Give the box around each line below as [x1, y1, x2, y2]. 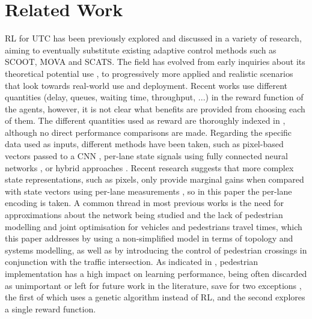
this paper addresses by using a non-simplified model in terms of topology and [5, 232, 293, 245]
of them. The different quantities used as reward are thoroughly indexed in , [5, 114, 286, 127]
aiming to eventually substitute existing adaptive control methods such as [5, 43, 277, 56]
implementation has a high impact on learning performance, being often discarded [5, 267, 307, 279]
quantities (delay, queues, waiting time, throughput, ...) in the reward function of [5, 91, 304, 103]
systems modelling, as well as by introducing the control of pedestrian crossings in [5, 243, 307, 256]
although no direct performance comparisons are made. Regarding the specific [5, 126, 292, 138]
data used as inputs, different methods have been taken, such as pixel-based [5, 138, 284, 150]
